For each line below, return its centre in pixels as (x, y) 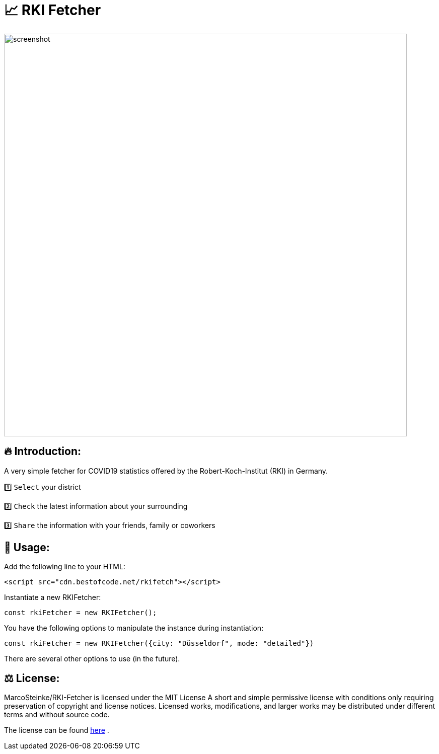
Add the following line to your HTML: (65, 567)
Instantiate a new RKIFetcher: (53, 597)
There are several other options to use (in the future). (92, 659)
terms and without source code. (57, 715)
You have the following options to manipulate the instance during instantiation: (134, 628)
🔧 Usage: (27, 548)
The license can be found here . (57, 730)
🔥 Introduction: (43, 451)
